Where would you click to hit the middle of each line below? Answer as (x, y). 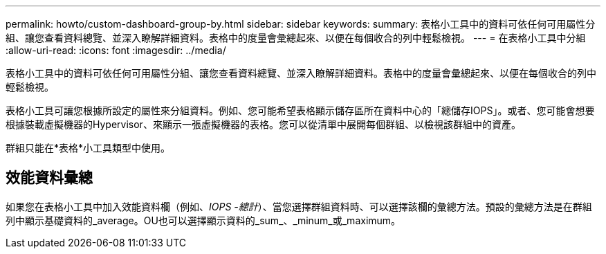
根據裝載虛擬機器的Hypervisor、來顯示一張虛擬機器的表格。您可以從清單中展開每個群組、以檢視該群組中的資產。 (263, 124)
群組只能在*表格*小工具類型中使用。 (88, 148)
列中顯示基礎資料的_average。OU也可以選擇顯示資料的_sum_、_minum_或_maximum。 (203, 220)
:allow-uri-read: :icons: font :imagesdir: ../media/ (116, 50)
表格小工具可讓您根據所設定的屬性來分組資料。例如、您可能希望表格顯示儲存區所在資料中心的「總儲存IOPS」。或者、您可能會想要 (300, 110)
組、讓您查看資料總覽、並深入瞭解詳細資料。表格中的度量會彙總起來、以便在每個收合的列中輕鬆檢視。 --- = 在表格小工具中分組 (296, 38)
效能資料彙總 (49, 178)
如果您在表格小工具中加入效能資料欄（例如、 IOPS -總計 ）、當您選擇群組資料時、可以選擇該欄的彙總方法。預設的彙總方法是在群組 (299, 206)
